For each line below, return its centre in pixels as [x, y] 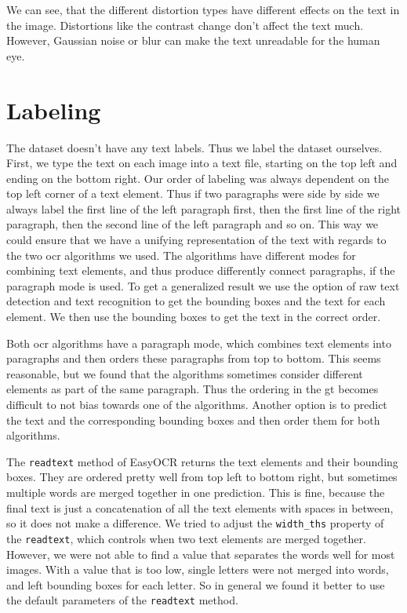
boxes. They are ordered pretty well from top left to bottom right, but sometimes [202, 477]
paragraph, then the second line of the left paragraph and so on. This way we [193, 224]
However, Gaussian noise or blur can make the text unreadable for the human [193, 40]
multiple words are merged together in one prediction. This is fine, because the [196, 493]
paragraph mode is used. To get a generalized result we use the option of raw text [203, 285]
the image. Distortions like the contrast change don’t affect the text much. [185, 25]
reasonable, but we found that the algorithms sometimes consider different [185, 373]
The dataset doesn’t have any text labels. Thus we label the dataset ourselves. [194, 147]
